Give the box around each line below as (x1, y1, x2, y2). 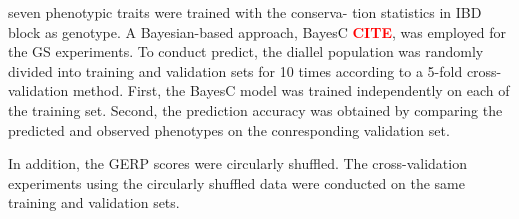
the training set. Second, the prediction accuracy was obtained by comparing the (8, 99, 503, 120)
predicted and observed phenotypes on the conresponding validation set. (8, 119, 450, 140)
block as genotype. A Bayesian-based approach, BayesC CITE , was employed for (8, 21, 507, 42)
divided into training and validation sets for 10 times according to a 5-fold (8, 60, 463, 81)
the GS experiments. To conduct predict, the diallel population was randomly (8, 41, 484, 62)
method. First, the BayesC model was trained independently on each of (72, 80, 510, 101)
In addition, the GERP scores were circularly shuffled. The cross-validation (8, 153, 467, 174)
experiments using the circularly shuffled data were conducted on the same (8, 172, 465, 193)
